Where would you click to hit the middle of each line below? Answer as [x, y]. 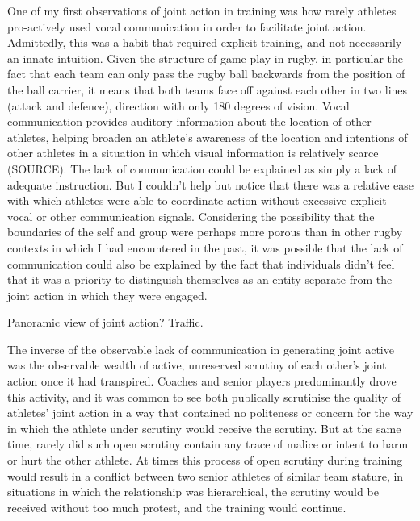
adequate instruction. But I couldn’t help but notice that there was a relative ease [210, 184]
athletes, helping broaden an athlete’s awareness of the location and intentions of [208, 137]
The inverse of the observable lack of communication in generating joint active [201, 349]
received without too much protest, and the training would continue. [177, 507]
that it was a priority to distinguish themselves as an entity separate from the [200, 279]
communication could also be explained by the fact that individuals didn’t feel [201, 263]
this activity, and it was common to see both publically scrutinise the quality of [204, 396]
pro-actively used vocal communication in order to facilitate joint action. [187, 26]
